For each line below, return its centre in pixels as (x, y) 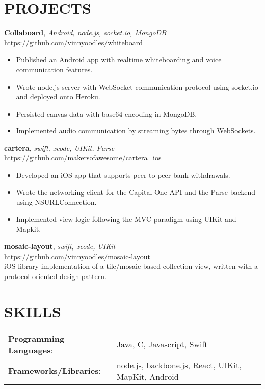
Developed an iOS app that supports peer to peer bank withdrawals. (123, 175)
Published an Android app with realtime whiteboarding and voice (119, 59)
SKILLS (33, 311)
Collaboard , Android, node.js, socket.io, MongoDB (85, 32)
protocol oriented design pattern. (55, 276)
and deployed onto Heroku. (58, 96)
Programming (36, 338)
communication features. (54, 69)
